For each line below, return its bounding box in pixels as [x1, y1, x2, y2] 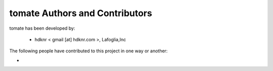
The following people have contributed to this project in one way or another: [9, 48, 168, 54]
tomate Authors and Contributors [9, 8, 153, 19]
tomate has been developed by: [9, 25, 75, 31]
